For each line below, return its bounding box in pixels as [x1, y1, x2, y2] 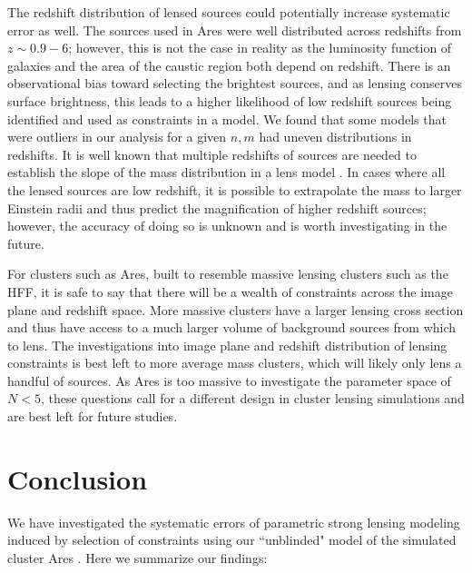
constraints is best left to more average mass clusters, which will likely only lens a [7, 353, 462, 372]
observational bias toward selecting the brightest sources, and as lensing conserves [7, 74, 463, 93]
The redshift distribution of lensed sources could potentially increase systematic [7, 3, 450, 21]
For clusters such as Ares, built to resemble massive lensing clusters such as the [7, 264, 448, 283]
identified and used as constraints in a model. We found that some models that [7, 109, 447, 128]
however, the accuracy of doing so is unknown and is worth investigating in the [7, 216, 447, 235]
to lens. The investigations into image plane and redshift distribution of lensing [7, 335, 447, 354]
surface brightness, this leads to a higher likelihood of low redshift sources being [7, 91, 452, 110]
